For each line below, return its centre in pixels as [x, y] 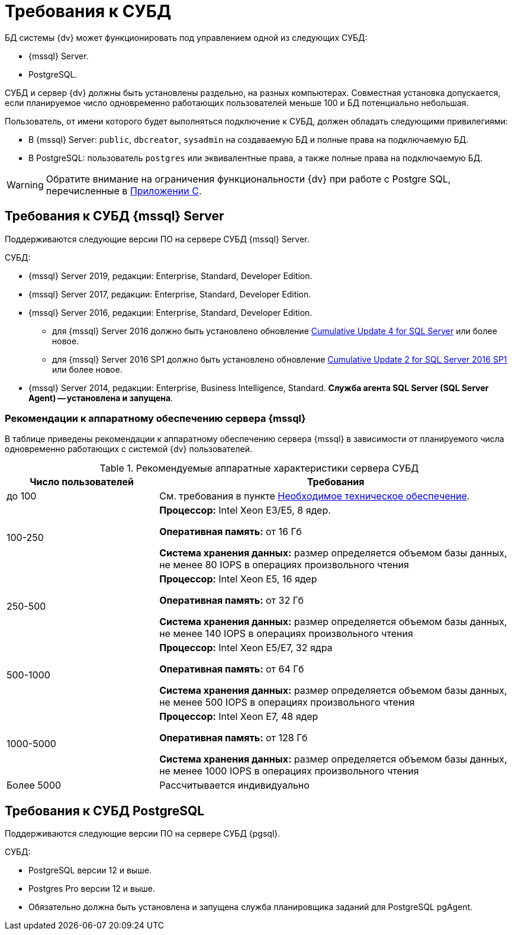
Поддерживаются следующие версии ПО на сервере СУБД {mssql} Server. [157, 239]
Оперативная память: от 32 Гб [231, 601]
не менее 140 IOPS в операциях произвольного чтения [286, 634]
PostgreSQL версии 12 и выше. [90, 870]
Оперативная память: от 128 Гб [234, 738]
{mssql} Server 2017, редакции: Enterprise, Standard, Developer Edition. [170, 294]
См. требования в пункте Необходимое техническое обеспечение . [315, 496]
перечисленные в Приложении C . [124, 190]
